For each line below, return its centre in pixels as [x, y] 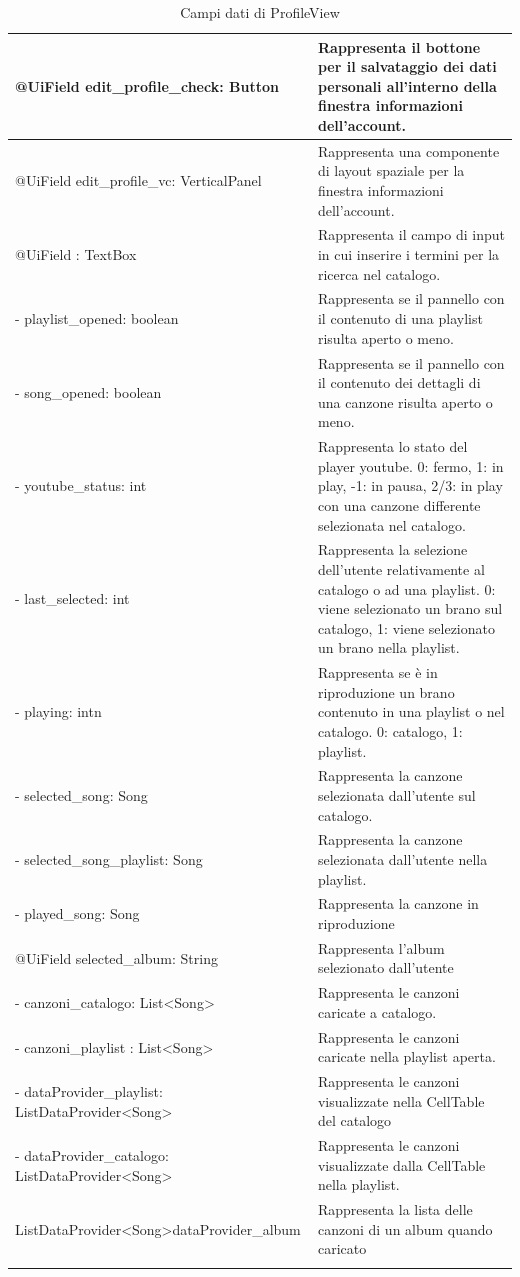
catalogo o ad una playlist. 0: [406, 588]
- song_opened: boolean [88, 391]
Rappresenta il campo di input [411, 234]
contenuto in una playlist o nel [411, 711]
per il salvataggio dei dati [407, 66]
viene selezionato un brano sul [410, 608]
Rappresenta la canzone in [398, 903]
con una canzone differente [399, 504]
